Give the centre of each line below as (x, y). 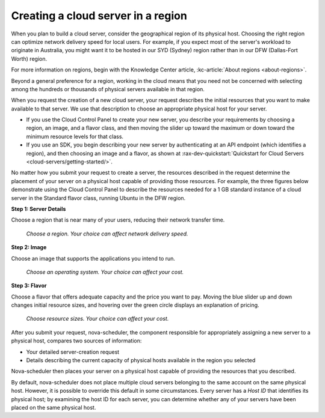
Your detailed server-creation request (73, 352)
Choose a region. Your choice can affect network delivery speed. (107, 234)
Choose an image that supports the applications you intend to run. (93, 258)
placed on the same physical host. (54, 407)
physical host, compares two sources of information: (76, 341)
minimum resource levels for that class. (75, 136)
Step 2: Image (29, 247)
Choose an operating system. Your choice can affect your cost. (105, 272)
